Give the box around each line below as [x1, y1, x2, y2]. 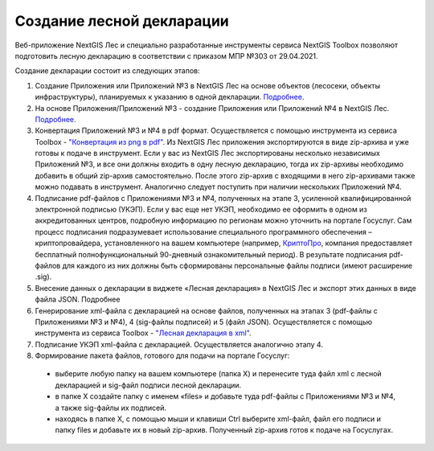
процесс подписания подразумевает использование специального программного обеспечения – [35, 227, 373, 236]
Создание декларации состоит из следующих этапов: [14, 66, 200, 76]
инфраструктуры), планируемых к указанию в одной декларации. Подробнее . [35, 92, 305, 102]
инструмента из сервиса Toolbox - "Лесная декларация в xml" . [35, 328, 252, 338]
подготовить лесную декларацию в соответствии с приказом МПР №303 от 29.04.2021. [14, 51, 318, 60]
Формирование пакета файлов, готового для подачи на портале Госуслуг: [35, 351, 290, 361]
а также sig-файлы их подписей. [55, 403, 166, 412]
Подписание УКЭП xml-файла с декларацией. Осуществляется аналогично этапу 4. [35, 339, 323, 349]
